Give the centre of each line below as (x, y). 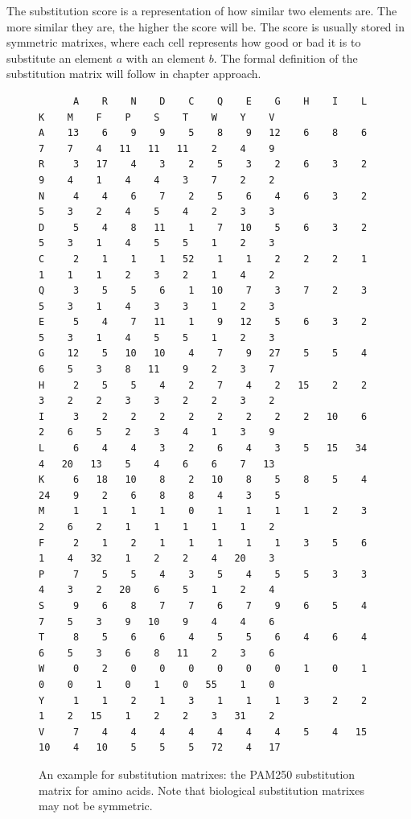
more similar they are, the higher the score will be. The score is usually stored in (205, 26)
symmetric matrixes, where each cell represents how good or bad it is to (184, 42)
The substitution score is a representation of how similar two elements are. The (202, 10)
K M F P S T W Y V (157, 117)
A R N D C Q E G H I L (220, 101)
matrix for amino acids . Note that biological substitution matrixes (201, 790)
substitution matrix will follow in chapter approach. (134, 74)
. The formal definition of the (286, 58)
